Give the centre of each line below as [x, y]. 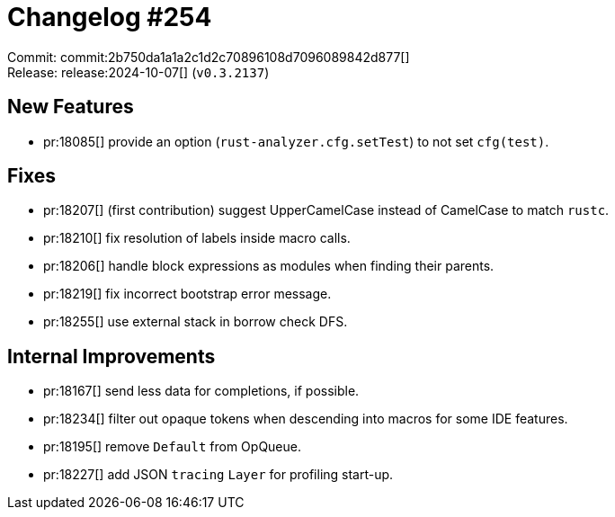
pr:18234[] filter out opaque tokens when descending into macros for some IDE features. [306, 419]
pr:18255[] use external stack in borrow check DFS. [196, 322]
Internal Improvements [111, 356]
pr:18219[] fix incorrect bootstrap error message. [187, 294]
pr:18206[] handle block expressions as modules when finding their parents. [269, 266]
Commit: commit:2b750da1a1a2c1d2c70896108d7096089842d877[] [209, 57]
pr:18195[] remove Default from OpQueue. [173, 447]
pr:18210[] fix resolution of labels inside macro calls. [197, 238]
